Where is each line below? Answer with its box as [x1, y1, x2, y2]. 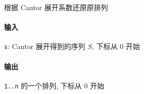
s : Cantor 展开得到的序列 [4, 41, 85, 52]
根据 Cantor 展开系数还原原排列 [4, 2, 108, 12]
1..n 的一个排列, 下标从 [4, 80, 82, 90]
